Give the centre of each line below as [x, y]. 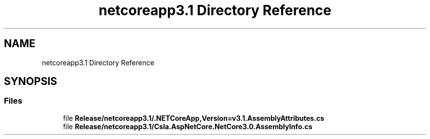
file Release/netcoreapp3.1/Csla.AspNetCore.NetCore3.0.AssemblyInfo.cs [188, 126]
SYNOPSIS [31, 82]
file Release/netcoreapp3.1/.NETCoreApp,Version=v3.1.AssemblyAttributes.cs [194, 118]
